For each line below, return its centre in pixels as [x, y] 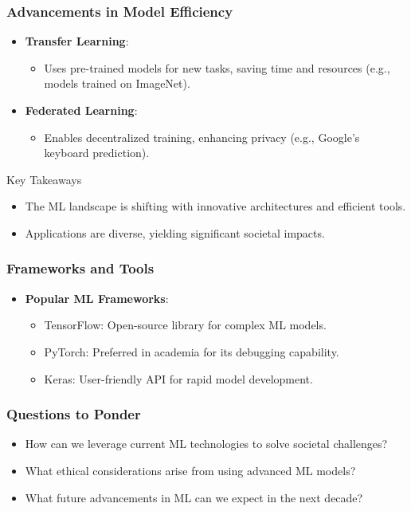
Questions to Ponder [74, 414]
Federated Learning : [81, 110]
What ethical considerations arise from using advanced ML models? [190, 470]
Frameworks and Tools [80, 268]
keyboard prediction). [97, 153]
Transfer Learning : [77, 41]
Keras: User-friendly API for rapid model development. [178, 378]
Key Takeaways [44, 179]
